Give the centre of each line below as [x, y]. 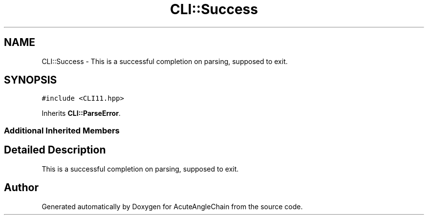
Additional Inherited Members [62, 130]
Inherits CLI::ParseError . [81, 113]
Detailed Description [55, 150]
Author [21, 188]
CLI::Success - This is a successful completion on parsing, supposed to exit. [165, 61]
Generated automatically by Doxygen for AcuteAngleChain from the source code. [172, 206]
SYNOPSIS [31, 80]
